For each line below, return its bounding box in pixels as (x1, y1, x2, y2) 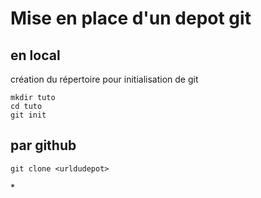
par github (10, 137, 77, 154)
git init (10, 110, 47, 120)
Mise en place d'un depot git (10, 7, 252, 30)
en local (10, 47, 61, 64)
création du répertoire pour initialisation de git (10, 73, 199, 85)
